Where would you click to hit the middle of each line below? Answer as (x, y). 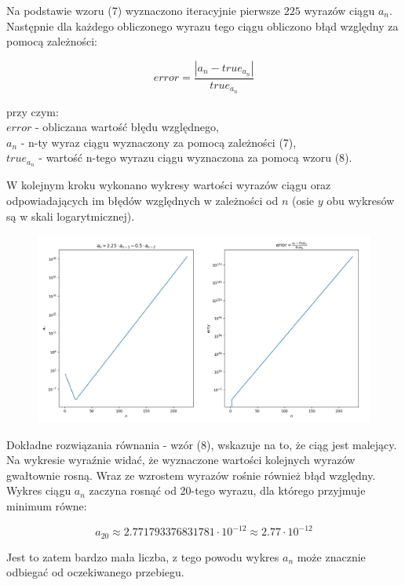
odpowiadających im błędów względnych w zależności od (142, 200)
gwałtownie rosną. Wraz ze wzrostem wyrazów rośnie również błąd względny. (191, 475)
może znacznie (331, 556)
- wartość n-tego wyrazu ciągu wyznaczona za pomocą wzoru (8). (195, 157)
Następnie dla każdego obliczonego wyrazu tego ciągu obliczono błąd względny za (202, 26)
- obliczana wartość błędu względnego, (127, 127)
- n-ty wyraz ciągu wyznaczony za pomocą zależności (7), (159, 142)
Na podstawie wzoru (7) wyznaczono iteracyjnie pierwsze (144, 10)
